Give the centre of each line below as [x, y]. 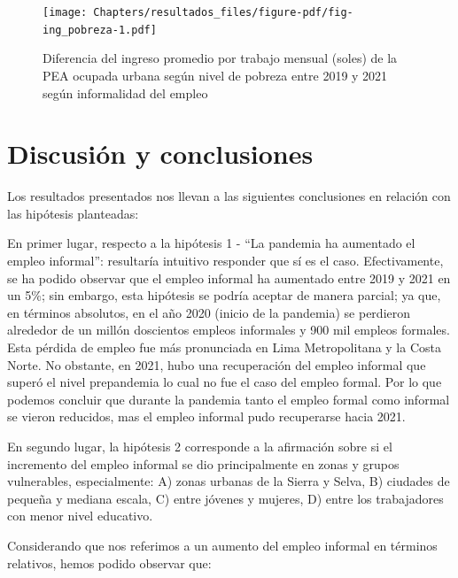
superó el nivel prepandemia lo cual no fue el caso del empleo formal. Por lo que [225, 382]
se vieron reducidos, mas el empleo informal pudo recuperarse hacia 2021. [206, 416]
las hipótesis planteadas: [73, 213]
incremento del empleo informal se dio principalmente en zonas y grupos [203, 463]
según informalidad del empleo [125, 92]
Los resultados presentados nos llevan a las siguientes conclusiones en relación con [229, 196]
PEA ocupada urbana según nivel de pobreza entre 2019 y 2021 [215, 75]
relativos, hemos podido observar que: [109, 563]
